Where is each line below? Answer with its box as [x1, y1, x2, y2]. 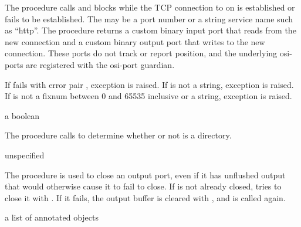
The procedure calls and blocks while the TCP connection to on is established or [5, 1, 295, 13]
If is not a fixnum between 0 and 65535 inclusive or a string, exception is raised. [5, 90, 292, 102]
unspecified [5, 148, 45, 161]
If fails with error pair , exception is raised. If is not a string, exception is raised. [5, 78, 294, 90]
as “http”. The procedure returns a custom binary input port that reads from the [5, 24, 296, 36]
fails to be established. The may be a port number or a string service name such [5, 12, 293, 25]
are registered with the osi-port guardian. [26, 58, 175, 70]
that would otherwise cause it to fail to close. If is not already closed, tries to [5, 180, 282, 192]
